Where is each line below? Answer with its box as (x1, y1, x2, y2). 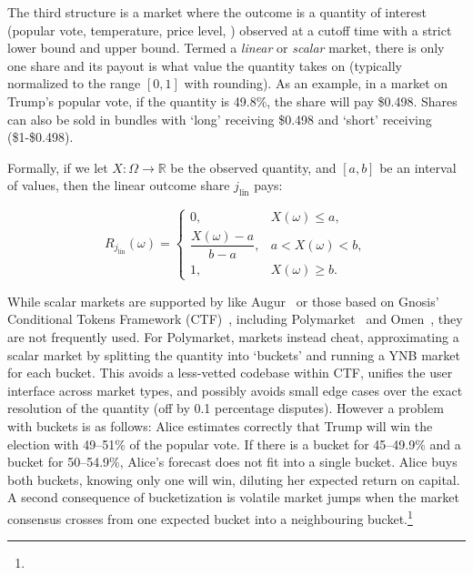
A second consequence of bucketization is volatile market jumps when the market (7, 488, 459, 507)
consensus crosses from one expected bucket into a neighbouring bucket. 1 (7, 506, 413, 528)
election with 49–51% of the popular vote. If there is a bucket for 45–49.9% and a (7, 434, 461, 453)
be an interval (379, 157, 457, 177)
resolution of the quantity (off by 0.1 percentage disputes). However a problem (7, 398, 444, 418)
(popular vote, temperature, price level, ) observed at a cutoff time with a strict (7, 20, 452, 39)
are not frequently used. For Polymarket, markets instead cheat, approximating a (7, 327, 459, 346)
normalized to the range (7, 74, 141, 93)
